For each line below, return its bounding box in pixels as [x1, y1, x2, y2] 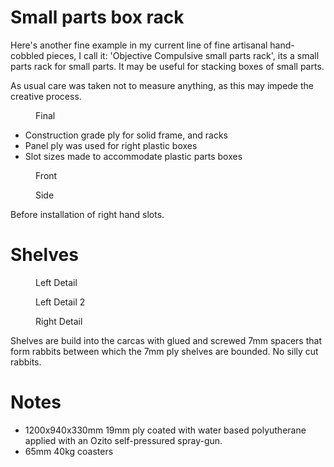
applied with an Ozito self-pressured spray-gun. [24, 434, 223, 446]
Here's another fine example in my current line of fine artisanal [10, 39, 268, 51]
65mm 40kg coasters [24, 445, 114, 457]
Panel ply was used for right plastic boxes [24, 139, 198, 151]
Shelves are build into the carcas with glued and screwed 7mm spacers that [10, 334, 322, 346]
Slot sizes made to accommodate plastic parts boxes [24, 150, 243, 162]
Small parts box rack [10, 6, 185, 29]
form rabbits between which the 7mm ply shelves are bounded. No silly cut [10, 345, 319, 357]
